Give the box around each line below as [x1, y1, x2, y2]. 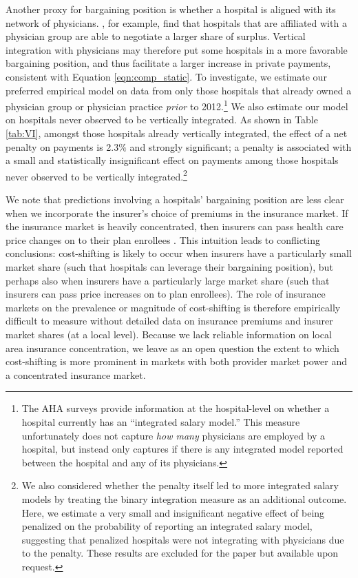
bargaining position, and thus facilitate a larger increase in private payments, [6, 56, 331, 70]
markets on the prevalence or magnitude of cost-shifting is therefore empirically [6, 300, 341, 314]
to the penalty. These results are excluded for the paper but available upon [21, 546, 339, 560]
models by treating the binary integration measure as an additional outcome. [21, 491, 347, 506]
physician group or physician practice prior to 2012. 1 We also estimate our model [6, 97, 348, 113]
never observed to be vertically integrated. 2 [6, 167, 187, 183]
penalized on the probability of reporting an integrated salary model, [21, 519, 313, 533]
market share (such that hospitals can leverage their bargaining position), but [6, 260, 333, 273]
